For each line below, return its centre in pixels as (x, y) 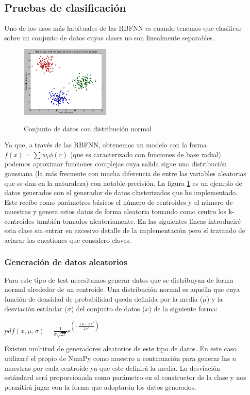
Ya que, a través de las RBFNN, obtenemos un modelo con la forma (106, 145)
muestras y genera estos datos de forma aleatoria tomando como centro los (116, 211)
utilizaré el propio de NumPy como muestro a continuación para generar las (117, 358)
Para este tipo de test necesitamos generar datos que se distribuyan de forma (119, 279)
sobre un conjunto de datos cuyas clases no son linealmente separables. (109, 37)
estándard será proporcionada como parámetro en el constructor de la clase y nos (125, 377)
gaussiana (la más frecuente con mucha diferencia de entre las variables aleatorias (125, 173)
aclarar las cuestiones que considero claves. (68, 240)
